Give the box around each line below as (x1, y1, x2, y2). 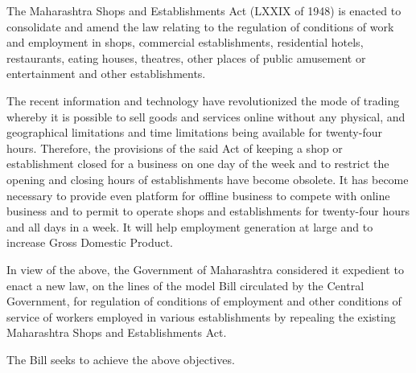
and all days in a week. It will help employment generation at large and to (6, 218, 373, 235)
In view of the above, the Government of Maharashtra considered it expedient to (6, 260, 404, 277)
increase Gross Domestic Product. (6, 234, 174, 251)
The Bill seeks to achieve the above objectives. (6, 350, 235, 367)
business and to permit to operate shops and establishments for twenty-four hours (6, 203, 410, 219)
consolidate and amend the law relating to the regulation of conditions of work (6, 18, 394, 35)
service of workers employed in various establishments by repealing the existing (6, 308, 396, 325)
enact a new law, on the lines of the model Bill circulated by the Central (6, 277, 365, 293)
